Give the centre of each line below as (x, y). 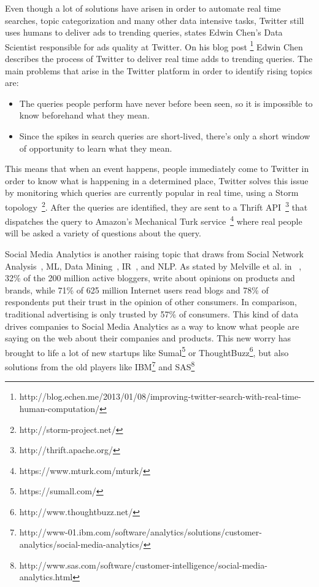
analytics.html (46, 577)
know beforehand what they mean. (84, 115)
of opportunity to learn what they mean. (96, 148)
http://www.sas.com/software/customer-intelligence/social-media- (143, 565)
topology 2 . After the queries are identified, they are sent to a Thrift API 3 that (156, 206)
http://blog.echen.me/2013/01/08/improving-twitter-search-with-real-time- (160, 396)
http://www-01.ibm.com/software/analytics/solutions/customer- (140, 532)
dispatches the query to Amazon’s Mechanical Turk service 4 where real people (154, 220)
